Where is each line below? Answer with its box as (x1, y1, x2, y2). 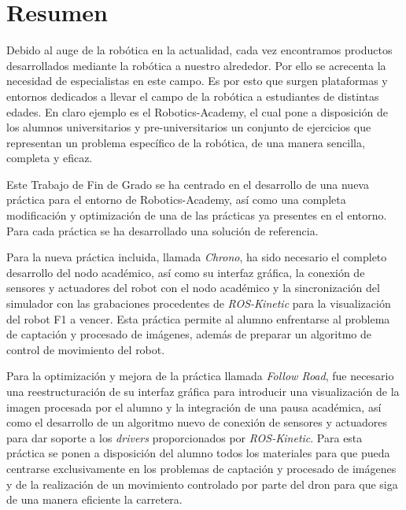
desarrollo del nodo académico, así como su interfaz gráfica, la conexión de (6, 264, 365, 280)
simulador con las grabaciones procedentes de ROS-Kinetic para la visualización (6, 295, 391, 312)
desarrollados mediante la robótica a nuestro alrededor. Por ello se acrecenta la (6, 57, 386, 73)
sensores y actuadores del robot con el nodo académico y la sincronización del (6, 279, 380, 296)
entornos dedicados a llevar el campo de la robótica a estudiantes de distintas (6, 87, 379, 104)
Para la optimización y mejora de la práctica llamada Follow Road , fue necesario (6, 368, 394, 384)
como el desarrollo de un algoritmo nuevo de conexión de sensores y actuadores (6, 414, 387, 431)
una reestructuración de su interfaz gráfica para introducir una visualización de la (6, 383, 400, 399)
